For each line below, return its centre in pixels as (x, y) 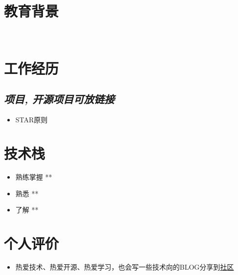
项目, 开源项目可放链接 (59, 99)
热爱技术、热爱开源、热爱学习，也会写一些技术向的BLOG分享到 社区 (125, 266)
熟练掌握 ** (34, 177)
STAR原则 (32, 120)
